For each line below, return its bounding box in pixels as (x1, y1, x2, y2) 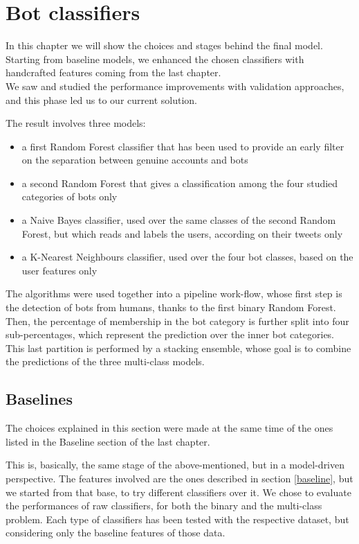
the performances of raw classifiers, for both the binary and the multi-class (6, 498, 322, 513)
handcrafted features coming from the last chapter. (6, 65, 221, 80)
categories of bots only (21, 189, 118, 204)
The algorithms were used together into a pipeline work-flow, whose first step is (6, 286, 342, 301)
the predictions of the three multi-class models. (6, 354, 205, 369)
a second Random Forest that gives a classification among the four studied (21, 175, 338, 190)
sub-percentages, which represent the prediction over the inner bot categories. (6, 327, 335, 342)
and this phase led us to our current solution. (6, 92, 197, 107)
